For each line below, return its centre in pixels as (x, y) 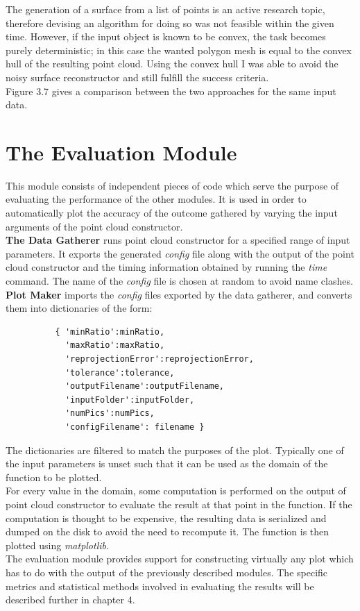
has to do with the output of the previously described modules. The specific (167, 572)
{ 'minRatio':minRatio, (110, 332)
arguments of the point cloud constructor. (94, 226)
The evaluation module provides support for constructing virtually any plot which (180, 559)
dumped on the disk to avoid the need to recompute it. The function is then (168, 532)
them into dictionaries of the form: (79, 308)
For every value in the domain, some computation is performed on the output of (176, 491)
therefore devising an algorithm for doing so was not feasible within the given (170, 23)
